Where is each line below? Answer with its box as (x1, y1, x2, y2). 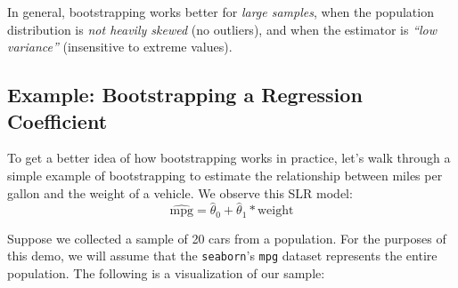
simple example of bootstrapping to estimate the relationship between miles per (7, 165, 443, 184)
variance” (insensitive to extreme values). (7, 37, 233, 56)
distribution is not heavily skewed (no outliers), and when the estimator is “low (7, 20, 438, 38)
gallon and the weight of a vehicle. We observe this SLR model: (7, 183, 353, 202)
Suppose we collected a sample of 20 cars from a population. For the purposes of (7, 228, 446, 247)
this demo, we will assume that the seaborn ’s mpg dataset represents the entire (7, 246, 438, 265)
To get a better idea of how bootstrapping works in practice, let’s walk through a (7, 148, 451, 167)
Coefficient (7, 107, 108, 134)
